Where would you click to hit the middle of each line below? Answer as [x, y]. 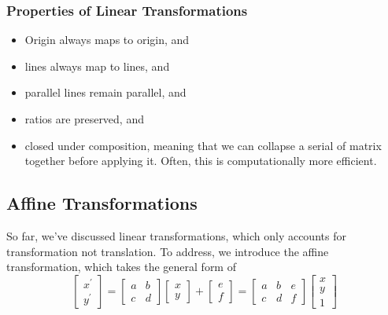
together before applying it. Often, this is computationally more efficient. [201, 161]
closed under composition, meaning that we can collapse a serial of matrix [203, 145]
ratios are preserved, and [84, 119]
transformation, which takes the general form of [121, 267]
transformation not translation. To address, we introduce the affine [168, 251]
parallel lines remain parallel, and [105, 92]
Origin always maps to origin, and [107, 40]
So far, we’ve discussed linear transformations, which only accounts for [176, 235]
